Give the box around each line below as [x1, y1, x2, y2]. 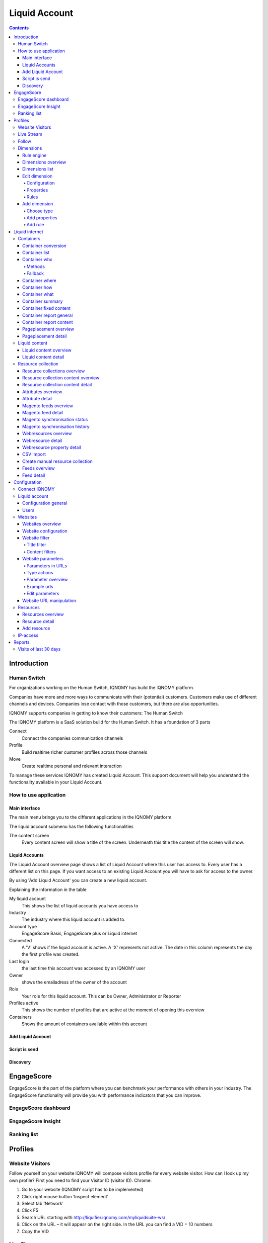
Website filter [22, 535, 50, 541]
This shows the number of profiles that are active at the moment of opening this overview [21, 1007, 204, 1013]
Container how [22, 284, 53, 290]
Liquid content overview [22, 347, 72, 353]
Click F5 [21, 1207, 39, 1213]
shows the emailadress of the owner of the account [21, 979, 127, 985]
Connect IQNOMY [18, 486, 55, 492]
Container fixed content [22, 305, 71, 311]
